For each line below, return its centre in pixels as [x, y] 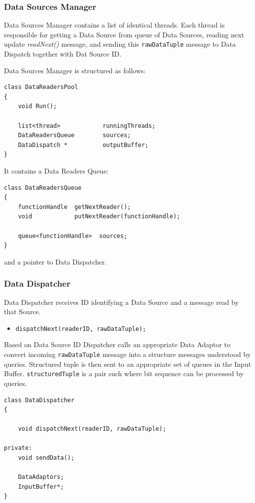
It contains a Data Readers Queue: [56, 171]
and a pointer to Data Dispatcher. [55, 261]
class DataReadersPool [41, 87]
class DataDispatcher [39, 400]
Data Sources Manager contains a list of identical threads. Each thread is [114, 25]
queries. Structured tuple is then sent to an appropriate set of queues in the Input [127, 364]
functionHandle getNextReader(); [74, 207]
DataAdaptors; [41, 477]
